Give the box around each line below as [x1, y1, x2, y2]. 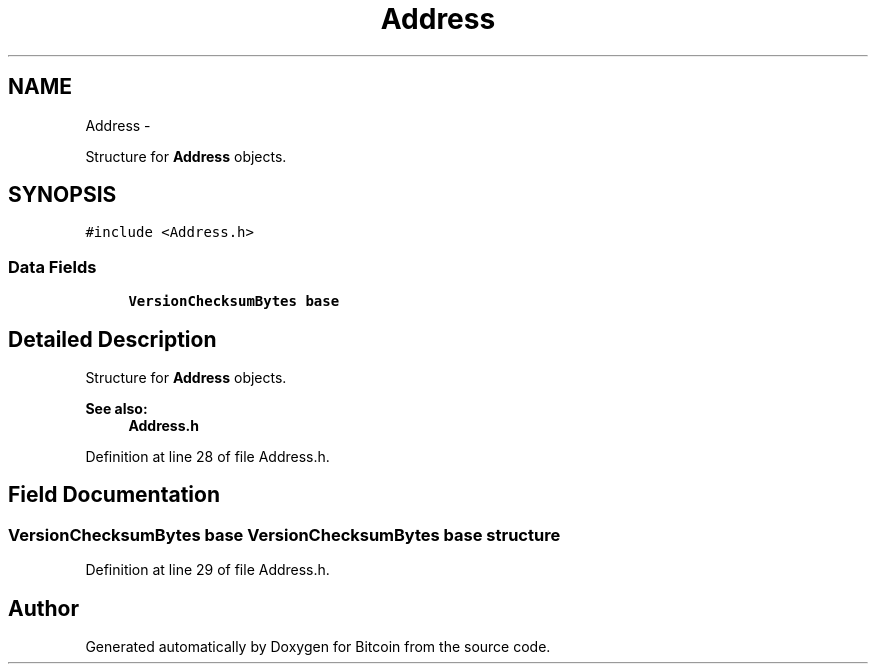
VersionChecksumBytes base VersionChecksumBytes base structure [8, 524, 561, 545]
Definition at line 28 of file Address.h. [85, 448, 330, 466]
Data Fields [8, 256, 97, 277]
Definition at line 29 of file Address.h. [85, 561, 330, 579]
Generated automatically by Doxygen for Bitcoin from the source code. [85, 638, 551, 656]
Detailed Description [8, 326, 217, 352]
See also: [85, 400, 148, 418]
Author [8, 595, 79, 621]
